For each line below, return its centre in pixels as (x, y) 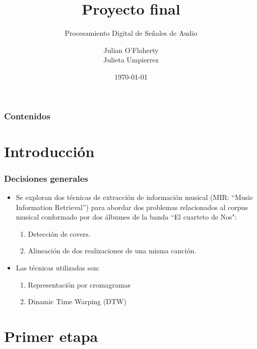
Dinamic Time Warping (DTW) (77, 301)
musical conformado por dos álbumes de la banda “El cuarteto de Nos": (126, 217)
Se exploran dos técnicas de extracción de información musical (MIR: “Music (135, 197)
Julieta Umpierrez (131, 60)
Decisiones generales (46, 178)
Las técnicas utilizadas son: (58, 267)
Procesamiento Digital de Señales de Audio (131, 33)
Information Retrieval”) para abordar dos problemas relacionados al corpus (132, 207)
